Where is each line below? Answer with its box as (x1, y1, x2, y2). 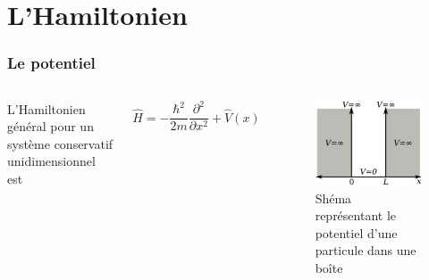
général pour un (7, 117, 94, 136)
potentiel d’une (315, 223, 398, 242)
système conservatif (7, 134, 114, 152)
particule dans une (315, 241, 416, 259)
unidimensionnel (7, 152, 96, 170)
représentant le (315, 206, 397, 225)
